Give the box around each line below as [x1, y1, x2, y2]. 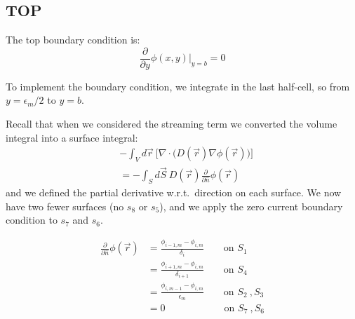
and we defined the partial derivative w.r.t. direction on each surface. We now [6, 185, 342, 200]
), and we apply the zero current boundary [159, 198, 343, 213]
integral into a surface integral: [6, 130, 138, 144]
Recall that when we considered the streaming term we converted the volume [6, 116, 337, 131]
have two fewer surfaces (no [6, 198, 124, 213]
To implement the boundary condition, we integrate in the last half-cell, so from [6, 79, 350, 93]
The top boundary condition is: [6, 32, 140, 47]
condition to [6, 212, 58, 227]
